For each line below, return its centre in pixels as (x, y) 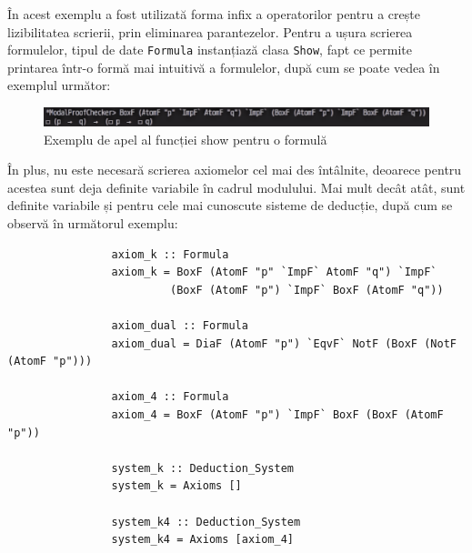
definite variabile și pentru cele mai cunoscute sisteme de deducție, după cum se (230, 205)
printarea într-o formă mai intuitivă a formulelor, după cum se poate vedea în (224, 67)
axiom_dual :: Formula (180, 326)
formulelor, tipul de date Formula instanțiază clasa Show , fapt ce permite (210, 50)
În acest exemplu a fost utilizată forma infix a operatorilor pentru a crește (214, 14)
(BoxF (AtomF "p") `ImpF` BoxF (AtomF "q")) (306, 290)
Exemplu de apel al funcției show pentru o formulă (186, 139)
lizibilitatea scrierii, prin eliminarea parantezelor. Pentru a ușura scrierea (210, 31)
